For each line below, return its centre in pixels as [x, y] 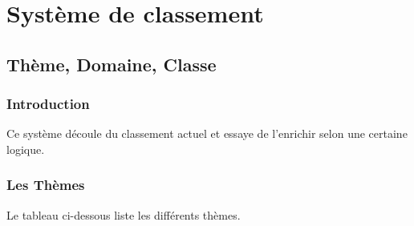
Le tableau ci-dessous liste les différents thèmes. [124, 214]
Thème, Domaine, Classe [112, 64]
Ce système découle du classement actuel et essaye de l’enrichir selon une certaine [207, 133]
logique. [26, 149]
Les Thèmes [46, 185]
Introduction [48, 104]
